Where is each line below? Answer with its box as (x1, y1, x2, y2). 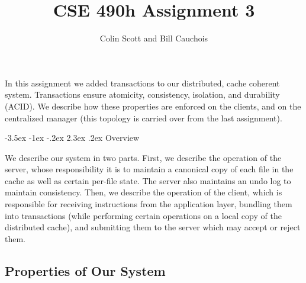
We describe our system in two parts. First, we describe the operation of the (5, 151, 282, 163)
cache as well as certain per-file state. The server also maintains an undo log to (5, 174, 291, 186)
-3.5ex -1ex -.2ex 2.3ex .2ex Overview (5, 131, 140, 144)
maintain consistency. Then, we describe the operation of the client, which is (5, 186, 282, 198)
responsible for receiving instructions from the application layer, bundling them (5, 198, 292, 210)
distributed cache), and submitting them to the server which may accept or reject (5, 221, 301, 233)
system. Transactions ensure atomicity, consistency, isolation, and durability (5, 88, 280, 101)
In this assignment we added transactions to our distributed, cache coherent (5, 76, 280, 89)
